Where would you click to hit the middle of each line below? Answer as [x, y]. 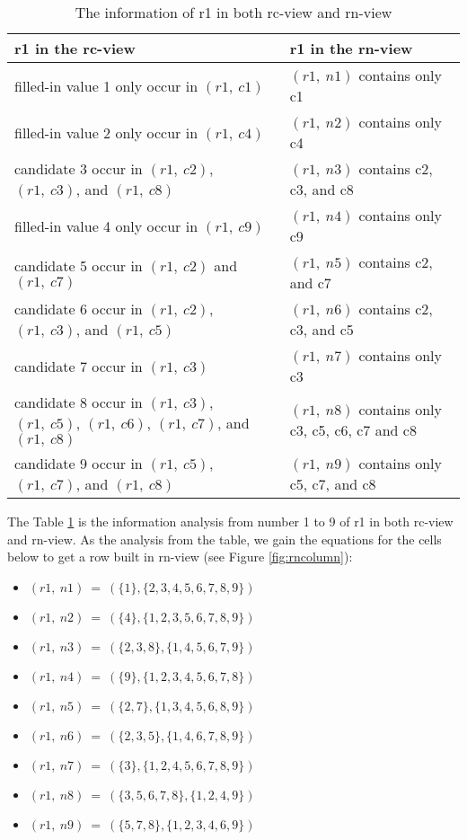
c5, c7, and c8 [333, 484]
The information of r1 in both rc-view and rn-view [233, 12]
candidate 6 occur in [79, 309]
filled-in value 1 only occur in [106, 85]
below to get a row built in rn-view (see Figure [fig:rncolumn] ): [180, 557]
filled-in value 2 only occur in [106, 132]
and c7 [310, 283]
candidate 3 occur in [79, 168]
